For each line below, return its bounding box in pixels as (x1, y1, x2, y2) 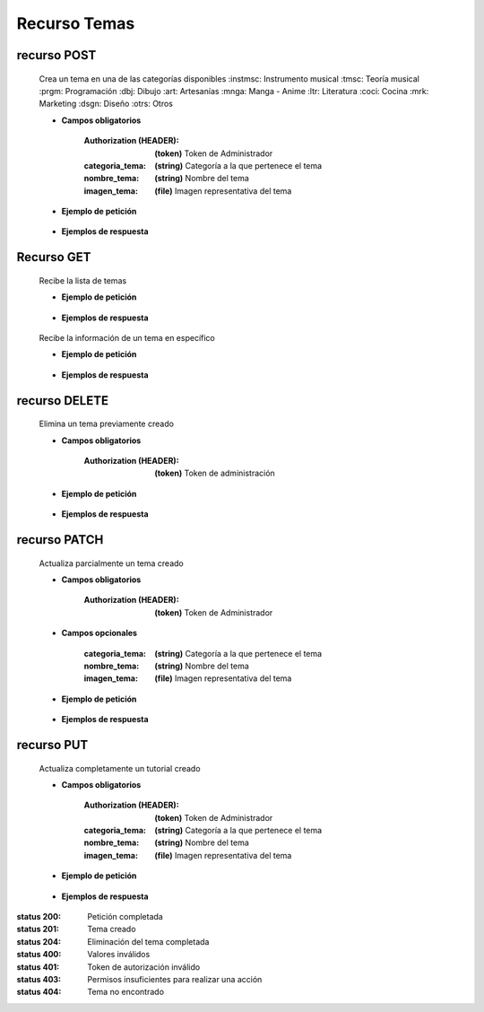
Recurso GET (16, 249, 91, 265)
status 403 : (16, 973, 62, 984)
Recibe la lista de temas (39, 275, 127, 286)
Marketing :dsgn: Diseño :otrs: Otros (39, 99, 174, 109)
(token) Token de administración (154, 467, 275, 479)
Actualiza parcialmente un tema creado (39, 557, 184, 569)
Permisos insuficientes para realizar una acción (87, 973, 263, 984)
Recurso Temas (16, 13, 135, 33)
